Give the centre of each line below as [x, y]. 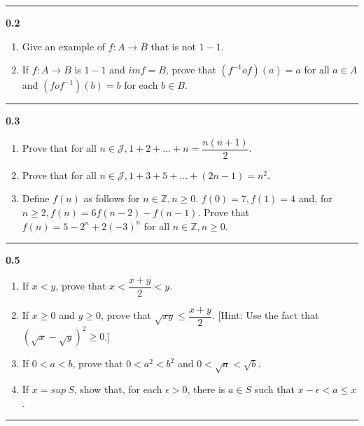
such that [274, 389]
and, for [315, 198]
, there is [206, 389]
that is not [174, 46]
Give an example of [64, 46]
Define [36, 198]
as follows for [112, 198]
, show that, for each [118, 389]
